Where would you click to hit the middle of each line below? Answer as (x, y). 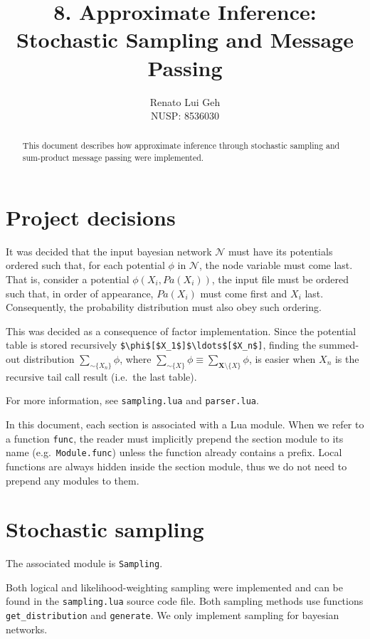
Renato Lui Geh (185, 101)
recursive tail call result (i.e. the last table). (101, 376)
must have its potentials (280, 251)
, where (136, 358)
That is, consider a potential (68, 279)
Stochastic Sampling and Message (185, 39)
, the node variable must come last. (276, 265)
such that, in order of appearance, (80, 293)
